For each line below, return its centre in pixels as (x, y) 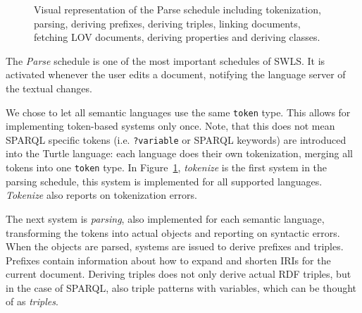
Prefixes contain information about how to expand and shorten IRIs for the (168, 260)
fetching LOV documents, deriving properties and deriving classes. (177, 37)
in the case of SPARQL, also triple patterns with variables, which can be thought (181, 287)
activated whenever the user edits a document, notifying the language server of (176, 74)
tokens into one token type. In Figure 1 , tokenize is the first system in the (167, 167)
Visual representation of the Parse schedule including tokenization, (177, 9)
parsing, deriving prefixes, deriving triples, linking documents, (167, 23)
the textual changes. (49, 88)
